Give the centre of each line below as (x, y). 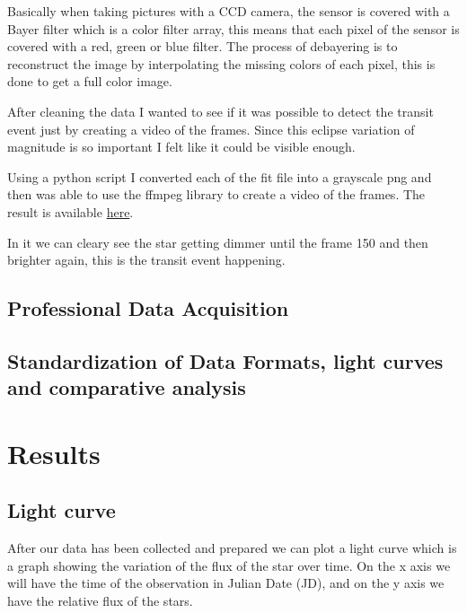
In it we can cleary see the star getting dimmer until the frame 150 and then (218, 242)
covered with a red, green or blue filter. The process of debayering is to (203, 46)
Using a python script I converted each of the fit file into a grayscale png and (220, 176)
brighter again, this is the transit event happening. (146, 260)
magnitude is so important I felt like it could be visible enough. (181, 147)
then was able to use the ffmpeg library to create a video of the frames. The (216, 194)
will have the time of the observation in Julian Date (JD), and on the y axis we (226, 583)
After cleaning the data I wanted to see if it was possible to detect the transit (220, 111)
